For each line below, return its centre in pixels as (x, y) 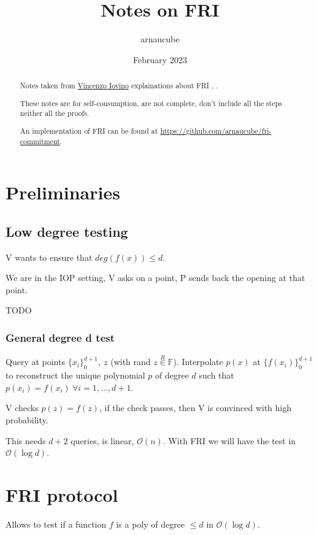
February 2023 (160, 59)
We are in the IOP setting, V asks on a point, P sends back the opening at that (155, 278)
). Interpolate (198, 362)
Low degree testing (67, 231)
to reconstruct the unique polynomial (75, 375)
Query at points (35, 362)
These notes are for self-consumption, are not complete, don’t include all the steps (151, 103)
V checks (22, 408)
